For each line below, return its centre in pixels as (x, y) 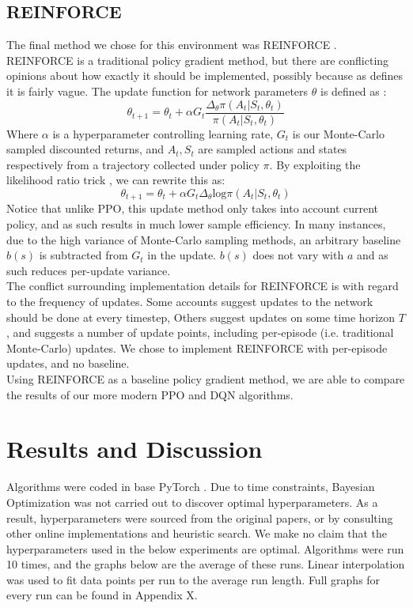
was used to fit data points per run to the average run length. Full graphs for (193, 579)
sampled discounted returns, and (85, 149)
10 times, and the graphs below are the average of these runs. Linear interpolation (206, 564)
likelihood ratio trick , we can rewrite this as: (116, 180)
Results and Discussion (135, 449)
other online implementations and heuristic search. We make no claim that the (197, 533)
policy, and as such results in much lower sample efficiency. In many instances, (196, 224)
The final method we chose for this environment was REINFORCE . (172, 45)
